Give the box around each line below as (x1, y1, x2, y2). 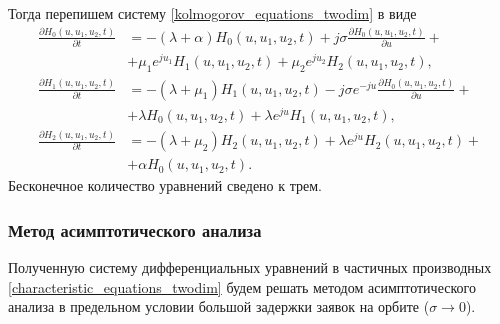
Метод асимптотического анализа (8, 217, 262, 242)
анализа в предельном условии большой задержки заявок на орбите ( (8, 296, 430, 317)
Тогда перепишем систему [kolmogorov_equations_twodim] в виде (8, 3, 417, 23)
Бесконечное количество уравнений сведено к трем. (8, 175, 322, 196)
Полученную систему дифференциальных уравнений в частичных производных (8, 256, 492, 277)
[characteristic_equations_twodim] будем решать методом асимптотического (8, 276, 476, 297)
